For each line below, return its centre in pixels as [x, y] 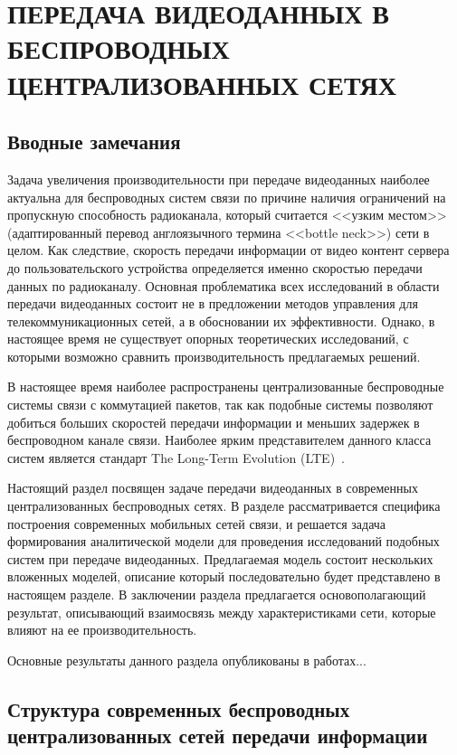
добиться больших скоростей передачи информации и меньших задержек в [214, 422]
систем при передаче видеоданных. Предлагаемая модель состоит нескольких [220, 558]
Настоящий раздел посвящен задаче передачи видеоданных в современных [213, 488]
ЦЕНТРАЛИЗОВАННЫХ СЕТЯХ [202, 84]
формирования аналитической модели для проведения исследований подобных [224, 541]
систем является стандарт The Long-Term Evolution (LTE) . [176, 457]
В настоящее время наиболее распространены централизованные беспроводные [226, 387]
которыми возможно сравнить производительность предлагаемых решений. [214, 356]
